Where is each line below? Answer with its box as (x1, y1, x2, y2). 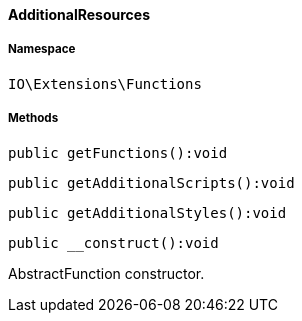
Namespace (8, 42, 76, 57)
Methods (8, 111, 59, 126)
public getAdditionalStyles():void (8, 204, 287, 221)
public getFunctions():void (8, 144, 228, 161)
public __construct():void (8, 234, 219, 251)
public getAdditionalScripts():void (8, 174, 295, 191)
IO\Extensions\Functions (8, 75, 202, 92)
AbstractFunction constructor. (8, 264, 205, 282)
